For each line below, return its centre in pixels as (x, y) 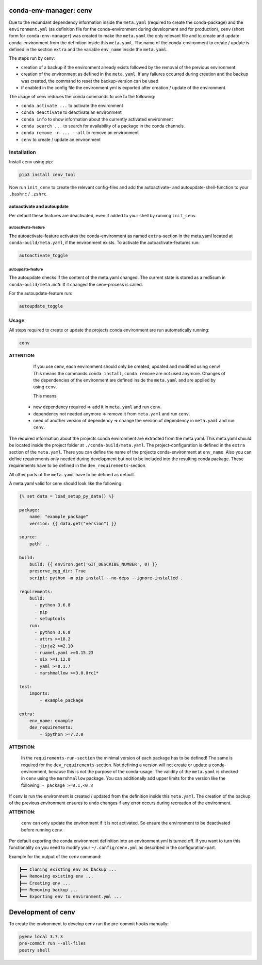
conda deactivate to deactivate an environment (72, 112)
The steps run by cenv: (32, 58)
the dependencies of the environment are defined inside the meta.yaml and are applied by (124, 380)
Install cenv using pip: (31, 162)
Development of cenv (42, 912)
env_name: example (51, 721)
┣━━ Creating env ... (45, 883)
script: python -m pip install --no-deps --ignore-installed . (106, 578)
